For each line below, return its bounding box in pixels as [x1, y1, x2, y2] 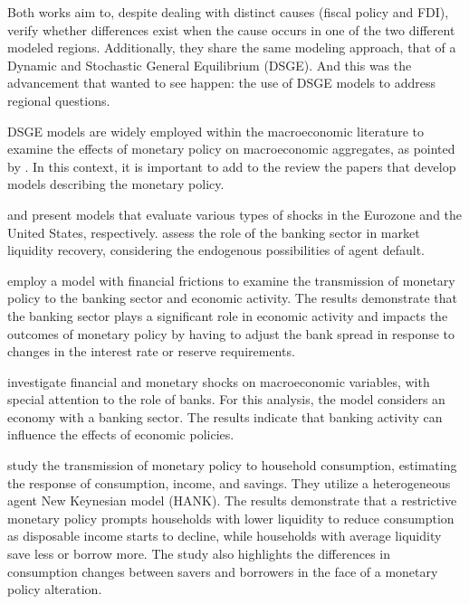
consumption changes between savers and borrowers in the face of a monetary [7, 562, 438, 580]
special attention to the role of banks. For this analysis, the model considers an [7, 390, 445, 409]
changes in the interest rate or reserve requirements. [7, 342, 295, 361]
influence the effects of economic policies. [7, 425, 234, 444]
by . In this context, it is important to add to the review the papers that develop [7, 156, 456, 175]
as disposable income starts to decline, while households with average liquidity [7, 526, 442, 545]
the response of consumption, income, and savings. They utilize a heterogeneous [7, 473, 451, 492]
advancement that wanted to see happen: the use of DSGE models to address [7, 73, 435, 92]
